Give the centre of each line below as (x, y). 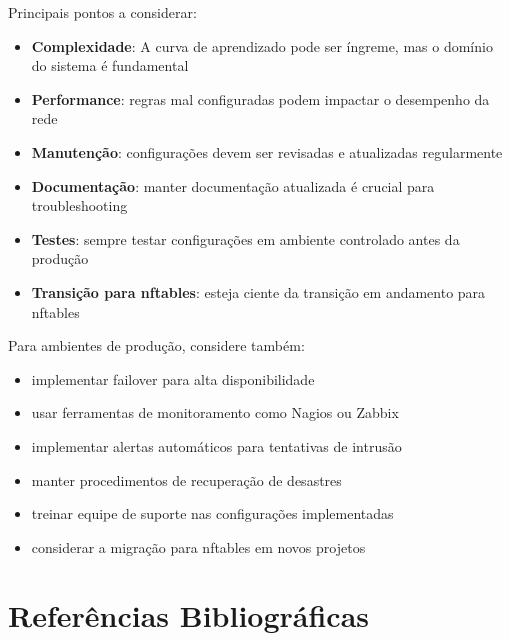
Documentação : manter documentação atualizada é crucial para (233, 185)
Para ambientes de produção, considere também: (156, 345)
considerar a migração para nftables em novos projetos (198, 546)
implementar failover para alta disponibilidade (173, 378)
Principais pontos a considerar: (102, 12)
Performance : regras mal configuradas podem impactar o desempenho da (260, 98)
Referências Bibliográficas (189, 615)
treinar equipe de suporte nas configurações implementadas (212, 513)
